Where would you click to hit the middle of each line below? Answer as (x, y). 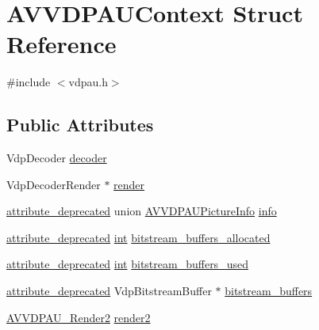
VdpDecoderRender (54, 184)
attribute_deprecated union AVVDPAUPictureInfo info (142, 211)
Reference (61, 44)
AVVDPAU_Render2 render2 (79, 317)
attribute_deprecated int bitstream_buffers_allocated (138, 237)
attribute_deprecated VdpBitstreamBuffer (109, 291)
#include (29, 82)
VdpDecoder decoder (57, 158)
